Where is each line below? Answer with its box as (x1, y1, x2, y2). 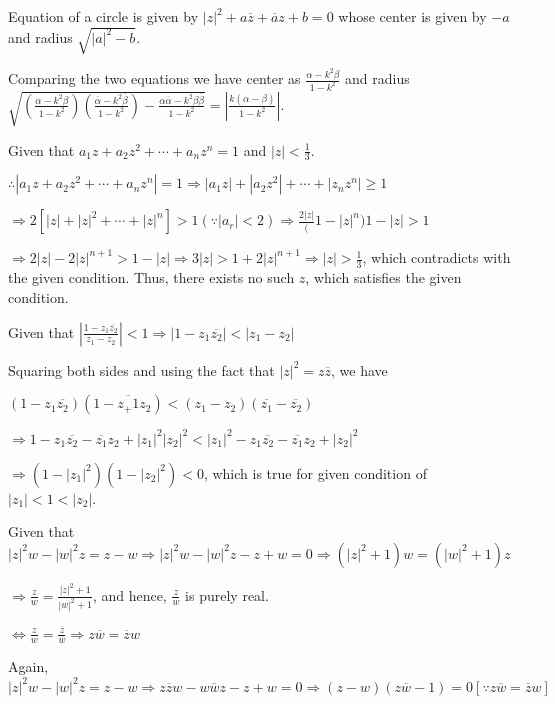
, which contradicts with (362, 247, 511, 268)
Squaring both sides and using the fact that (8, 359, 275, 380)
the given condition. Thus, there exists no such (8, 267, 295, 288)
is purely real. (185, 584, 269, 605)
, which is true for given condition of (203, 462, 427, 483)
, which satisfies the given (305, 267, 462, 288)
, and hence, (92, 584, 167, 605)
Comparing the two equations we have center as (8, 68, 301, 89)
